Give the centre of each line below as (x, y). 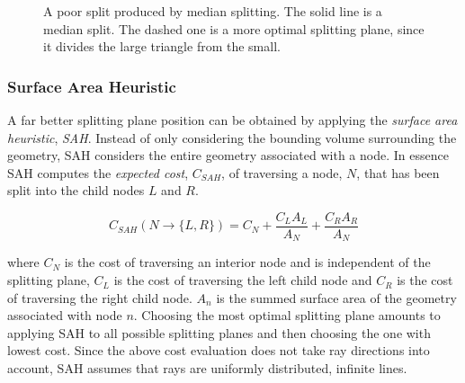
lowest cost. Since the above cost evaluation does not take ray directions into (219, 350)
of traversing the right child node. (100, 297)
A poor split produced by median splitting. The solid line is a (213, 11)
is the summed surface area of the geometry (336, 297)
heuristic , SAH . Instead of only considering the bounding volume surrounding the (232, 137)
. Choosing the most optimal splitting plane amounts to (287, 315)
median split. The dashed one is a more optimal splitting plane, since (234, 28)
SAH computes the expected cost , (98, 172)
